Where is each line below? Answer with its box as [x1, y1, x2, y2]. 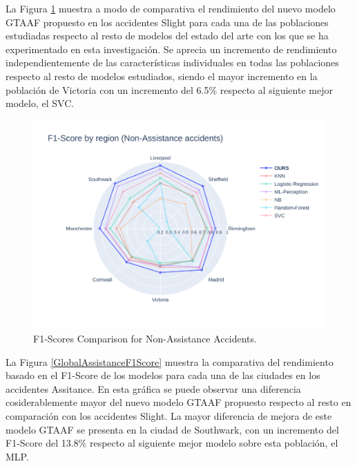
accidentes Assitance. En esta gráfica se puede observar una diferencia [6, 381, 301, 396]
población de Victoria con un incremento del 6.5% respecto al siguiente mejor [6, 82, 333, 97]
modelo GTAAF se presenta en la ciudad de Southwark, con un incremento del [6, 422, 339, 436]
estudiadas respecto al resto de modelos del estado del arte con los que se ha [6, 28, 329, 43]
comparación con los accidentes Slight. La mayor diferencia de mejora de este [6, 408, 332, 423]
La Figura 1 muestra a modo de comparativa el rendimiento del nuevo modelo [6, 1, 336, 15]
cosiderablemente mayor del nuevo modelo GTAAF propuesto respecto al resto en [6, 395, 351, 409]
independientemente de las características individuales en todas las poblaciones [6, 55, 339, 70]
